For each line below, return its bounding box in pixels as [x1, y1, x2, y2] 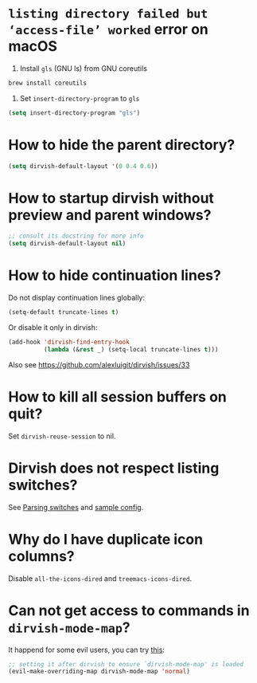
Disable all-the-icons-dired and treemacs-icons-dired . [8, 573, 193, 583]
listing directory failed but [8, 6, 208, 22]
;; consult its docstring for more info [8, 232, 145, 241]
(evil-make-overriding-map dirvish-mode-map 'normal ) [8, 668, 191, 676]
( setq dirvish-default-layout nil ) [8, 240, 127, 248]
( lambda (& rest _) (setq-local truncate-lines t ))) [43, 345, 219, 353]
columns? [8, 547, 75, 565]
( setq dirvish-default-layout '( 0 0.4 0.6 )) [8, 162, 158, 170]
